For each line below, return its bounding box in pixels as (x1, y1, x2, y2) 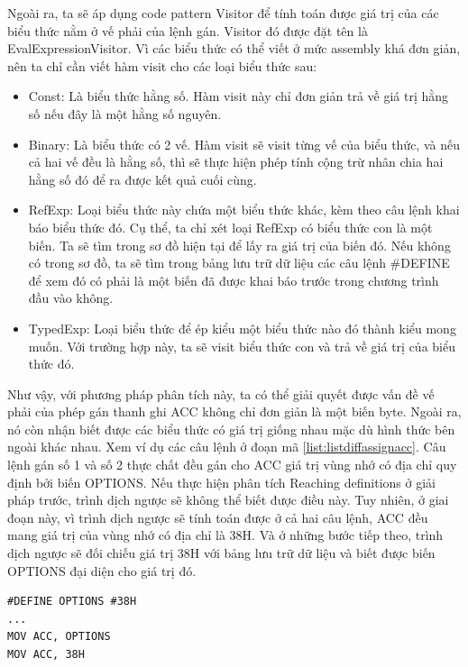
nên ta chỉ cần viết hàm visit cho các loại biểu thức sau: (7, 56, 317, 75)
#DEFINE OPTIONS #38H (7, 595, 137, 608)
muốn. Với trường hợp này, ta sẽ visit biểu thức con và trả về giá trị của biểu (28, 336, 455, 355)
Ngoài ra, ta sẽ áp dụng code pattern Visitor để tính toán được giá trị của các (7, 4, 439, 22)
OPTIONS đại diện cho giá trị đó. (7, 561, 197, 580)
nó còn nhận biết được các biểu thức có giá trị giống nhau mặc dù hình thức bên (7, 419, 455, 438)
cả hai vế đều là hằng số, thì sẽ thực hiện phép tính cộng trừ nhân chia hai (28, 152, 444, 171)
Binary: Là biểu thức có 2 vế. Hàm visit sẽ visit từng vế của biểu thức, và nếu (28, 134, 460, 153)
